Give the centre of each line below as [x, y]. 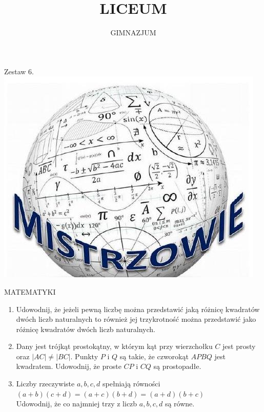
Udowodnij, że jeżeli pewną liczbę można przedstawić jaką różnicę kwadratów [138, 309]
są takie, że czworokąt [154, 356]
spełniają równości [131, 384]
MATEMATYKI [30, 291]
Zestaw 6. [19, 71]
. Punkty [84, 356]
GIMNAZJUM [133, 33]
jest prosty [239, 346]
